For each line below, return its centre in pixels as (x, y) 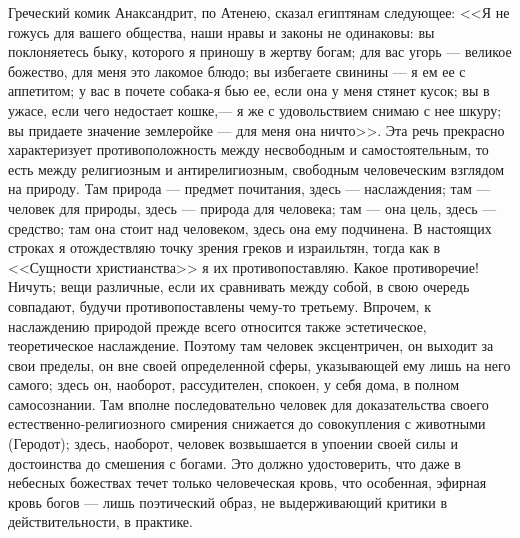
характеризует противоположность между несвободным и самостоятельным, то (248, 149)
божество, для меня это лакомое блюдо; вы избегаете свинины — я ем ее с (237, 70)
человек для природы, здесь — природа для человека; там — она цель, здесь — (252, 207)
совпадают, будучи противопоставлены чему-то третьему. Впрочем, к (219, 305)
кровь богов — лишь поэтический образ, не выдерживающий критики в (228, 501)
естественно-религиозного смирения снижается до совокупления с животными (247, 423)
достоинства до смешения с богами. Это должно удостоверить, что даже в (234, 462)
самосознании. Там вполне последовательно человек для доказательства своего (248, 403)
